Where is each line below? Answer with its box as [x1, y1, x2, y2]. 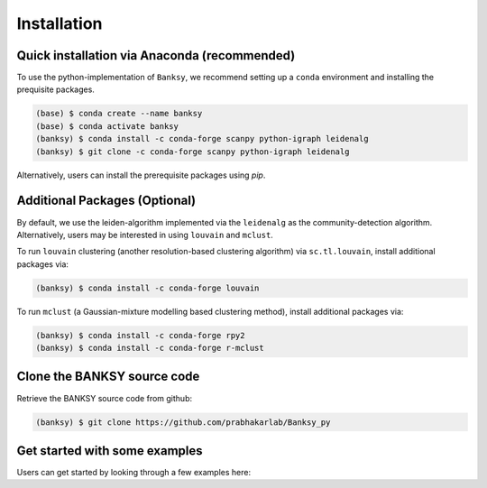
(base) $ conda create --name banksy [35, 108, 203, 119]
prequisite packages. [16, 84, 95, 95]
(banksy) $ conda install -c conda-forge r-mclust [35, 343, 265, 354]
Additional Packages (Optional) [16, 193, 197, 208]
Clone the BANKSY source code [16, 369, 200, 384]
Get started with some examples [16, 443, 203, 458]
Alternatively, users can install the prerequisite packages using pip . [16, 170, 266, 180]
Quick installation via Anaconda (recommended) [16, 48, 296, 63]
